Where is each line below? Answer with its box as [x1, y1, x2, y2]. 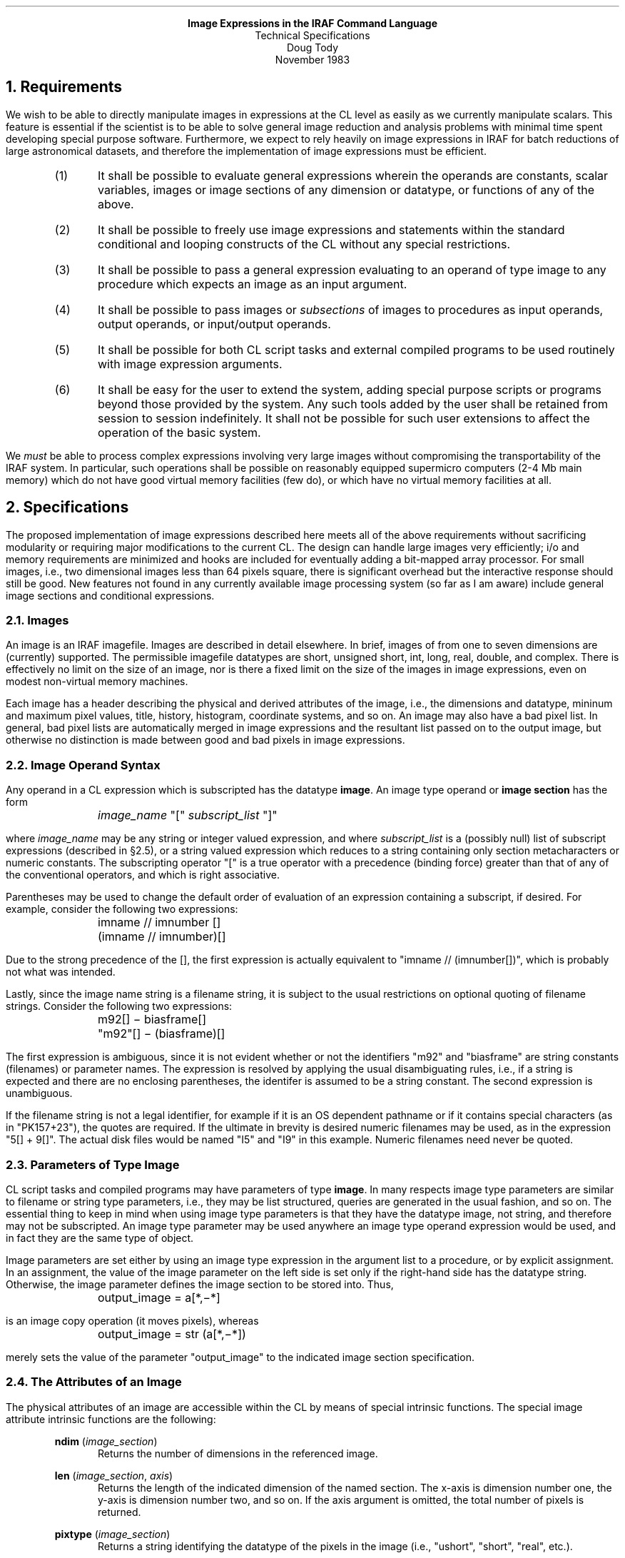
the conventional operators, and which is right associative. [6, 869, 280, 881]
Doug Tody [286, 41, 339, 54]
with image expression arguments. [97, 356, 283, 371]
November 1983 [275, 54, 350, 66]
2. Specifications [6, 498, 129, 517]
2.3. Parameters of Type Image [6, 1157, 180, 1172]
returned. [98, 1505, 141, 1518]
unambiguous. [6, 1087, 73, 1100]
